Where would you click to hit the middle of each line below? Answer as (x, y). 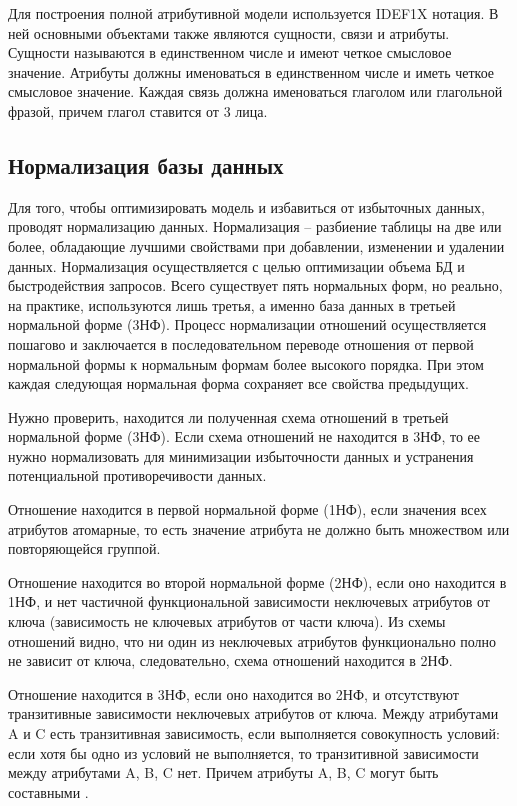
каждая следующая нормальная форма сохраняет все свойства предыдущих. (238, 383)
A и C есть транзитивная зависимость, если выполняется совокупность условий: (254, 733)
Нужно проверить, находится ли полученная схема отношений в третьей (228, 416)
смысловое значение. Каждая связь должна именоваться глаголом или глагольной (255, 91)
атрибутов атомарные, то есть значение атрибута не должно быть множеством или (259, 528)
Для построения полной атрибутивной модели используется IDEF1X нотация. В (253, 13)
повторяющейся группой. (84, 548)
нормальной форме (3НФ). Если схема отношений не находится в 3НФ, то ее (244, 436)
